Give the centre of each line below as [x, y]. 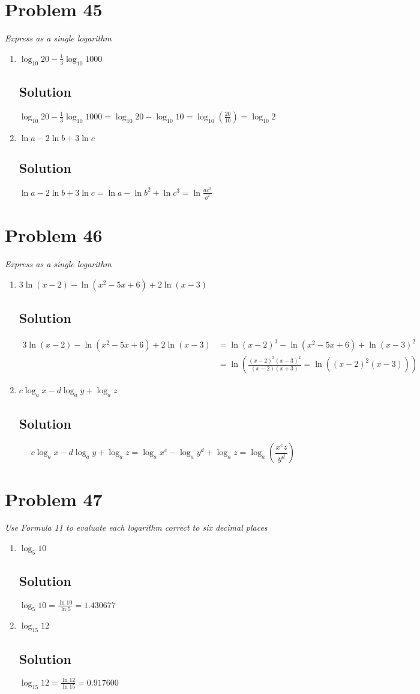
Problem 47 [54, 499]
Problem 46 [54, 235]
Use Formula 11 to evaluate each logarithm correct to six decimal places [136, 527]
